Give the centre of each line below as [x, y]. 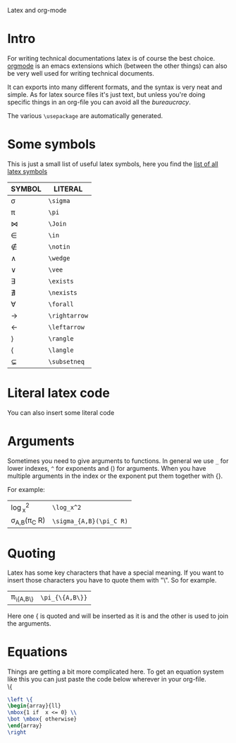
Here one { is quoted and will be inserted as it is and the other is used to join [118, 616]
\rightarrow [68, 315]
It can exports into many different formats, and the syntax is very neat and [115, 87]
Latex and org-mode [37, 10]
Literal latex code [59, 393]
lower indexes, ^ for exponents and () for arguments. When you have [107, 468]
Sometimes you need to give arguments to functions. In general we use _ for [118, 461]
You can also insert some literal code [61, 412]
